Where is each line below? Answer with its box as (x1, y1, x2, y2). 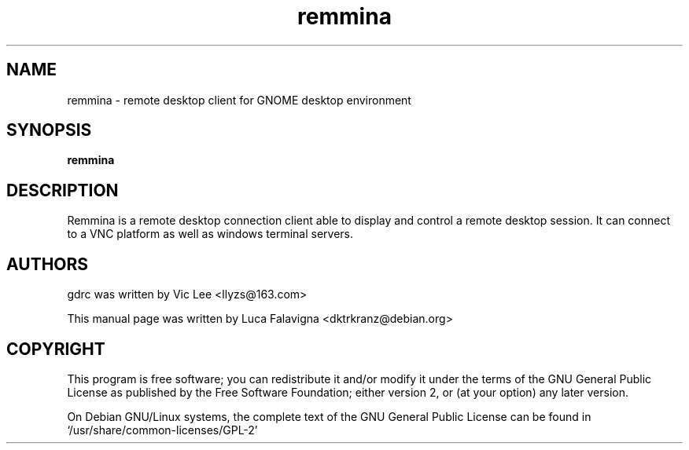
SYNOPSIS (6, 120, 92, 141)
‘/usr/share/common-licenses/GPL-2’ (67, 423, 258, 437)
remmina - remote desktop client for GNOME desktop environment (67, 93, 411, 107)
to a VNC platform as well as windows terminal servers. (67, 227, 354, 241)
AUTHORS (6, 254, 89, 274)
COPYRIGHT (6, 338, 105, 359)
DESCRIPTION (6, 180, 119, 200)
